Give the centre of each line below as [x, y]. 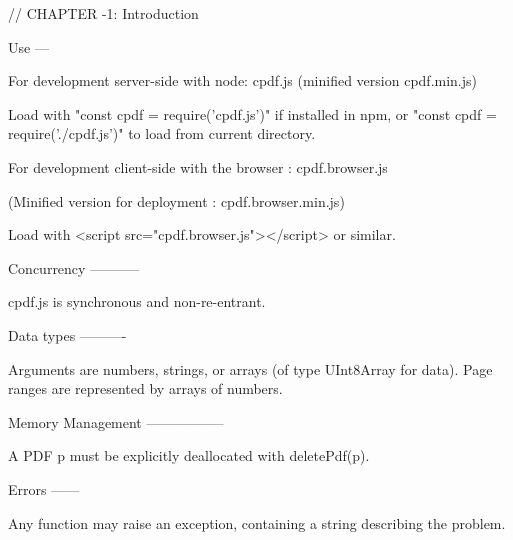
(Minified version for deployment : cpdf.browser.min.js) [176, 200]
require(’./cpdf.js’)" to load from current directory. [162, 133]
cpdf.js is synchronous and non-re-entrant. [137, 301]
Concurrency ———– [74, 267]
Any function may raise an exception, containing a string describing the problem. [257, 522]
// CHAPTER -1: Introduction [103, 13]
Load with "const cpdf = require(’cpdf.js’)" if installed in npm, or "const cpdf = [252, 113]
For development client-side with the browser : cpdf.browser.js [198, 166]
